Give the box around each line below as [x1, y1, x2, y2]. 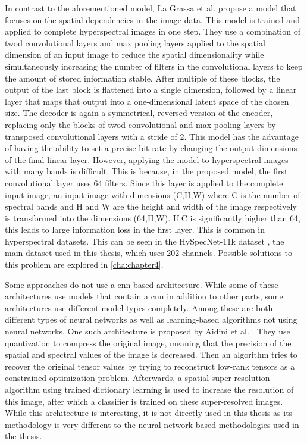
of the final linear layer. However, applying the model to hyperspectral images [5, 153, 289, 165]
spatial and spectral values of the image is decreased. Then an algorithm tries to [5, 348, 297, 361]
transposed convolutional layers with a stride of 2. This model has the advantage [5, 130, 299, 142]
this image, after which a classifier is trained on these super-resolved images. [5, 395, 283, 407]
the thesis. [5, 430, 42, 442]
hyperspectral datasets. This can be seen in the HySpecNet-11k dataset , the [5, 234, 284, 247]
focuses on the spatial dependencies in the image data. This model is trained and [5, 13, 300, 26]
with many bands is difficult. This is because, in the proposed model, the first [5, 165, 288, 177]
